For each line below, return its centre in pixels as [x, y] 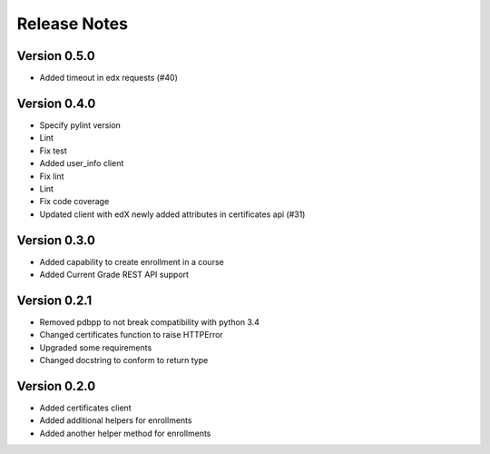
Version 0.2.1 [54, 300]
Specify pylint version [80, 125]
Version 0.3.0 [56, 240]
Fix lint [52, 176]
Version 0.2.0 [56, 386]
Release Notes [73, 24]
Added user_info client [82, 163]
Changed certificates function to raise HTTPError [132, 335]
